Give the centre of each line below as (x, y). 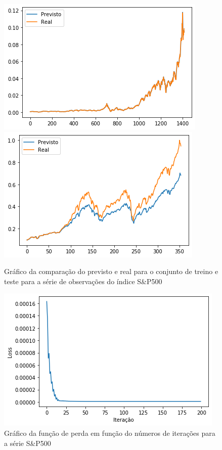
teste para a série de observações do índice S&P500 (83, 281)
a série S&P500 (28, 443)
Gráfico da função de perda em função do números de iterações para (110, 433)
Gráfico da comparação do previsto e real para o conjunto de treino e (111, 271)
